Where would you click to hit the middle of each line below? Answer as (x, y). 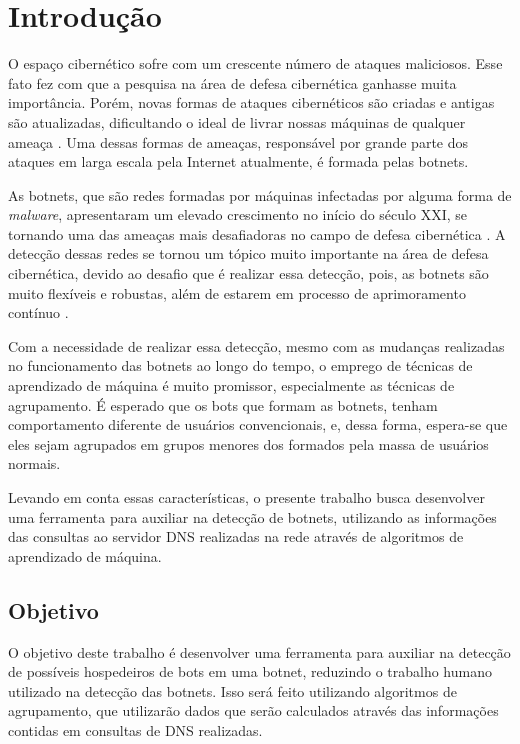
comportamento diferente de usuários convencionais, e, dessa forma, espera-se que (258, 424)
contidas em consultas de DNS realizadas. (135, 729)
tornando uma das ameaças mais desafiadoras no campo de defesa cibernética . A (257, 233)
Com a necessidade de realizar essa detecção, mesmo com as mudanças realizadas (256, 345)
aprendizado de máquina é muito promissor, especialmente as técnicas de (231, 385)
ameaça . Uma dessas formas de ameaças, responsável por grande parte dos (238, 141)
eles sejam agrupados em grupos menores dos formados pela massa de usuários (248, 443)
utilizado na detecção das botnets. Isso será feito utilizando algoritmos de (232, 690)
